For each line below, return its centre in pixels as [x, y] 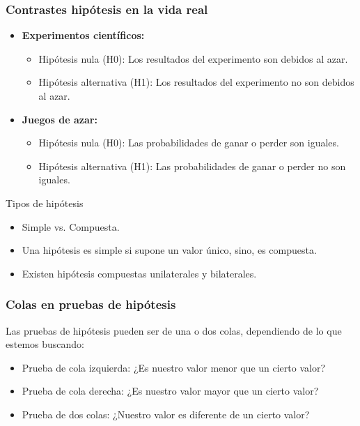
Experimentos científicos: [83, 35]
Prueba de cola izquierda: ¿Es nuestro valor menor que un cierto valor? [173, 367]
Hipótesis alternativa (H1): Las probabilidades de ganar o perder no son [192, 166]
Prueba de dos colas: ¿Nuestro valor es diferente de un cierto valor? [166, 414]
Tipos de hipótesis [45, 203]
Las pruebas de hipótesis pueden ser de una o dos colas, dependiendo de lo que [174, 330]
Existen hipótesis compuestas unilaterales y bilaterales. [139, 273]
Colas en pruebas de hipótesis [91, 304]
